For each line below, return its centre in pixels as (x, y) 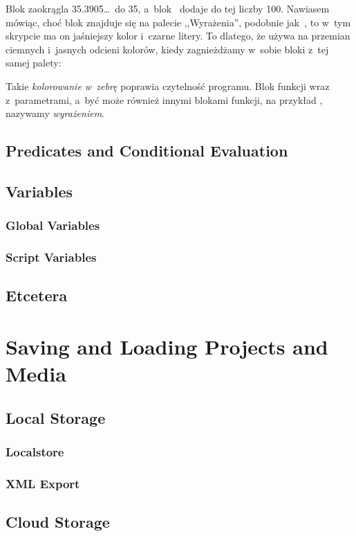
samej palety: (34, 63)
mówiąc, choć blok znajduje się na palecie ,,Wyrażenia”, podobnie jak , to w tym (178, 22)
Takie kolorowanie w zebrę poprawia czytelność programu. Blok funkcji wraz (168, 86)
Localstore (35, 452)
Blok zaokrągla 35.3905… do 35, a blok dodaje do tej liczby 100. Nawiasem (168, 8)
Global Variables (53, 225)
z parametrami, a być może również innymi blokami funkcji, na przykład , (164, 99)
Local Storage (56, 417)
